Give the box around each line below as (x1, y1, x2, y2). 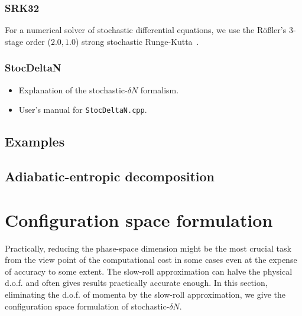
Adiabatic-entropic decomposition (5, 167, 215, 185)
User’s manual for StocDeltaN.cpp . (18, 103, 147, 116)
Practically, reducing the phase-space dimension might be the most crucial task (5, 242, 291, 254)
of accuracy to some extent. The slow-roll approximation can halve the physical (5, 265, 293, 277)
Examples (5, 132, 65, 151)
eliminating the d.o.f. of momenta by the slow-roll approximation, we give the (5, 288, 285, 300)
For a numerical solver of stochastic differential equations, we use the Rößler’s (5, 24, 287, 36)
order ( (25, 35, 51, 47)
